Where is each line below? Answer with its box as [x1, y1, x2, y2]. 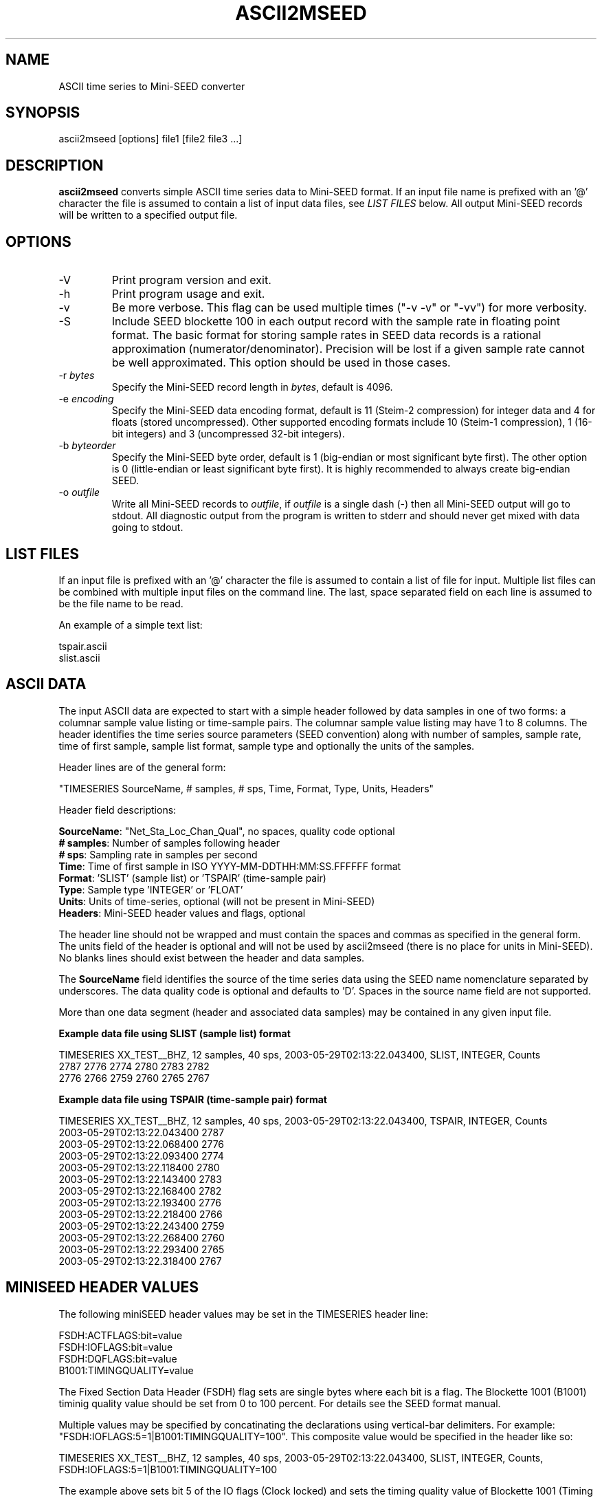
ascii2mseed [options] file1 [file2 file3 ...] [58, 133, 243, 145]
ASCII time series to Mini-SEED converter [58, 80, 245, 92]
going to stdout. [111, 521, 183, 534]
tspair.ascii [58, 640, 107, 652]
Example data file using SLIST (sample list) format [58, 1027, 291, 1039]
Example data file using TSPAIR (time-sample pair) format [58, 1093, 327, 1105]
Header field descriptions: [58, 803, 177, 816]
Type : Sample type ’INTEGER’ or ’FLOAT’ [58, 883, 243, 895]
